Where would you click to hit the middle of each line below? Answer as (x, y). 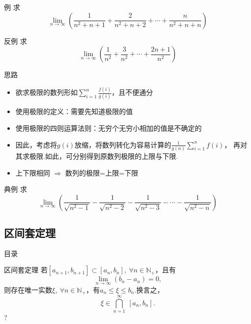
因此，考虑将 (36, 144)
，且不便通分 (132, 92)
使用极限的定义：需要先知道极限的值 (74, 111)
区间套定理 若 (26, 270)
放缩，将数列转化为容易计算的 (123, 144)
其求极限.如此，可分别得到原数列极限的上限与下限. (97, 156)
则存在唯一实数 (28, 289)
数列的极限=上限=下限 (102, 172)
